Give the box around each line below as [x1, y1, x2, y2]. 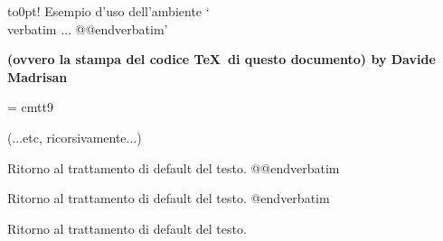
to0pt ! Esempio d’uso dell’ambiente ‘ [7, 2, 210, 20]
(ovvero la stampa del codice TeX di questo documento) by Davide [7, 50, 436, 69]
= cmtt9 [7, 97, 53, 116]
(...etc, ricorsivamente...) [7, 127, 142, 146]
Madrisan [7, 67, 68, 86]
